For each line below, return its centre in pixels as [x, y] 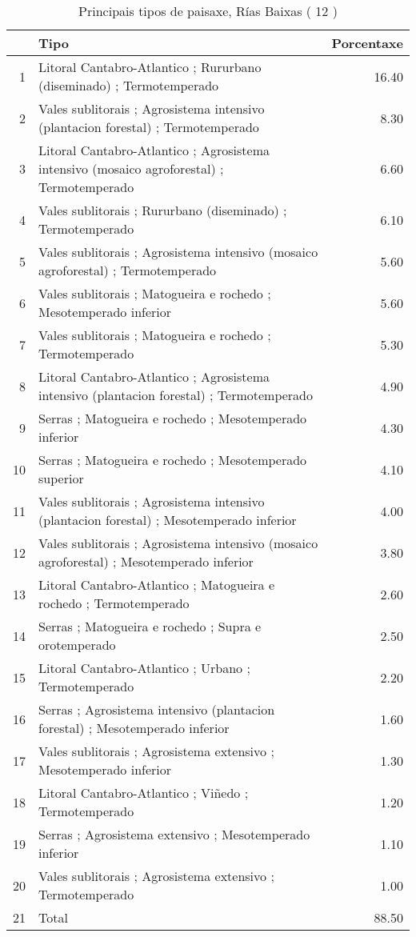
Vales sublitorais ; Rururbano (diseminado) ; [163, 210]
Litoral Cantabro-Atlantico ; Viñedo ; [144, 793]
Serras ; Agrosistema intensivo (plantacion [157, 709]
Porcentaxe [367, 43]
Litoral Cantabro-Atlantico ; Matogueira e [157, 585]
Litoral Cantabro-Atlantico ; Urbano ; [144, 668]
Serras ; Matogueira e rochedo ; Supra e [150, 626]
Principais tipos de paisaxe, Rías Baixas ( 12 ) [208, 11]
